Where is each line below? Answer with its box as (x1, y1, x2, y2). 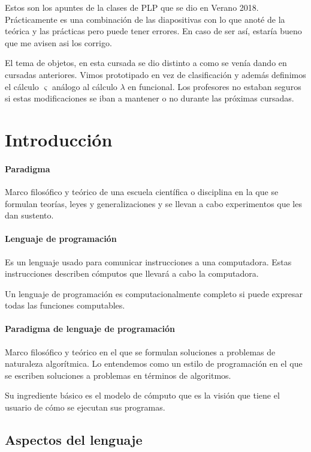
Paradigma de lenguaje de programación (5, 322, 175, 335)
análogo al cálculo (52, 80, 117, 92)
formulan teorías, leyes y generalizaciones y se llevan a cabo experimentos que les (5, 197, 302, 209)
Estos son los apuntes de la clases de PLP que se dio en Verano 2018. (5, 1, 259, 13)
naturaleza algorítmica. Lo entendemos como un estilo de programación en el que (5, 357, 303, 370)
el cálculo (5, 80, 39, 92)
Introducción (5, 127, 113, 151)
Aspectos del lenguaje (5, 430, 143, 449)
